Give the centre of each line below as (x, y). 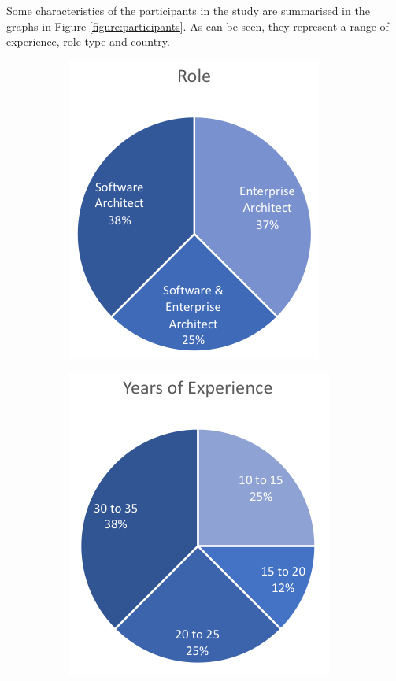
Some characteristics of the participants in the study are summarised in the (188, 10)
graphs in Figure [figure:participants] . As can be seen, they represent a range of (198, 26)
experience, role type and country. (88, 41)
